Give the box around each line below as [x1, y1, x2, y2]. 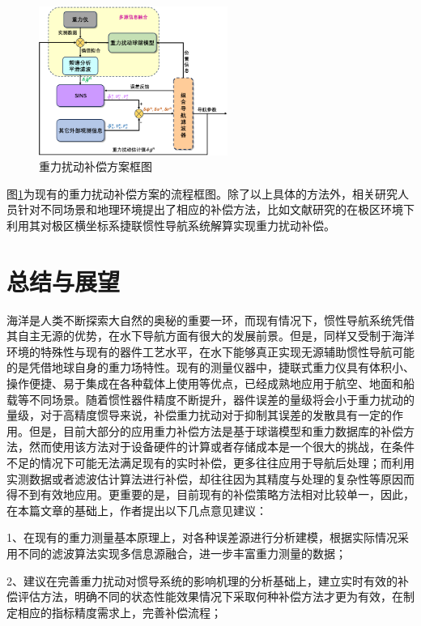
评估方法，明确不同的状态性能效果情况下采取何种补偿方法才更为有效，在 [17, 588, 403, 605]
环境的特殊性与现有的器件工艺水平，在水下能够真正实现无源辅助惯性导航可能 [6, 343, 415, 360]
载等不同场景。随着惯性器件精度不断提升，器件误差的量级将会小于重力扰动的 [6, 390, 415, 407]
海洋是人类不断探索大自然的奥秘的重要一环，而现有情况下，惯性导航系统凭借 [6, 311, 415, 328]
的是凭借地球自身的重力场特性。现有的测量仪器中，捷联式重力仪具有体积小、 [6, 359, 415, 376]
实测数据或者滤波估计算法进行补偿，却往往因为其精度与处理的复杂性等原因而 [6, 470, 415, 487]
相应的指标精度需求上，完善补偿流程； [17, 603, 222, 620]
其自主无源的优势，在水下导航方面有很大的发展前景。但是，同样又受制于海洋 [6, 327, 415, 344]
